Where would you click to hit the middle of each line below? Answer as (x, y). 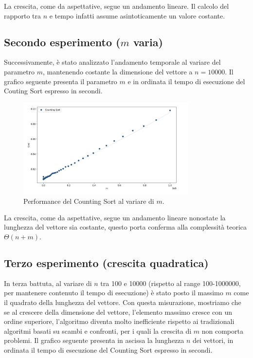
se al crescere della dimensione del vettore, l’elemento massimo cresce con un (118, 312)
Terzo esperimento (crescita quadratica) (106, 262)
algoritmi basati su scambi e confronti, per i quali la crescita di (98, 331)
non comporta (222, 331)
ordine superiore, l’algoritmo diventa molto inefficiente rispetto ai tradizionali (119, 321)
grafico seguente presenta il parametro (61, 81)
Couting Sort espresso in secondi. (53, 91)
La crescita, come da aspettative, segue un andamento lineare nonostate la (115, 217)
